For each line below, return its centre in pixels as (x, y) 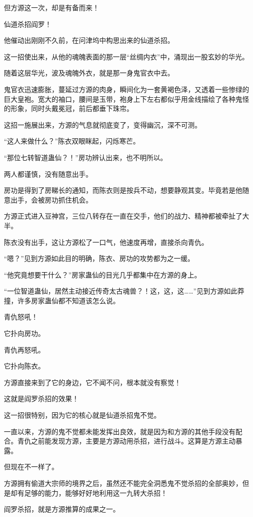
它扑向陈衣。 (24, 366)
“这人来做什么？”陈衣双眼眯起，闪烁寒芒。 (72, 141)
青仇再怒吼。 (24, 349)
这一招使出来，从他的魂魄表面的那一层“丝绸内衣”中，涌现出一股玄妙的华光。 (126, 56)
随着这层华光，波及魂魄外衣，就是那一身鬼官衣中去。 (89, 73)
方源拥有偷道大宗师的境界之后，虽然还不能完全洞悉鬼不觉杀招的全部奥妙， (123, 483)
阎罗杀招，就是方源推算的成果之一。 (62, 509)
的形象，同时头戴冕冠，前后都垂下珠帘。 (69, 108)
